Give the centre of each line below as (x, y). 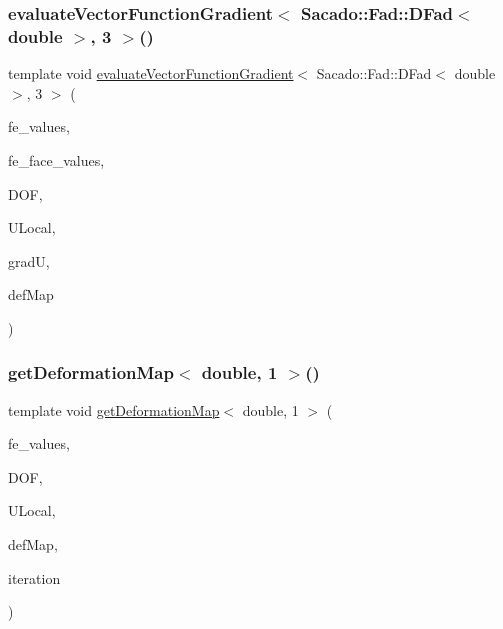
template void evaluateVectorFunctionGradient (151, 73)
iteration (34, 577)
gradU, (29, 260)
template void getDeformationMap (114, 409)
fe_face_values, (56, 159)
